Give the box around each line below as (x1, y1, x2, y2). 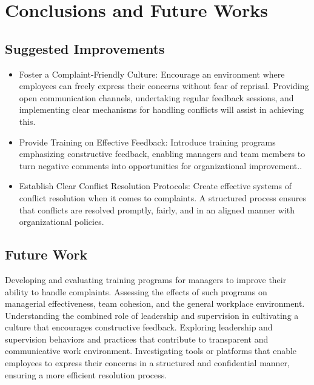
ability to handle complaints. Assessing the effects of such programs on (5, 285, 267, 298)
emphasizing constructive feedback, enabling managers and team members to (19, 147, 306, 160)
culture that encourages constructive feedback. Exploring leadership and (5, 321, 273, 333)
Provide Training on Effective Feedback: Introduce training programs (19, 135, 276, 148)
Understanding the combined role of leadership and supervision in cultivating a (5, 309, 299, 321)
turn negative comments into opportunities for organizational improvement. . (19, 159, 302, 172)
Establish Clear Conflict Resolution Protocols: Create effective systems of (19, 179, 292, 192)
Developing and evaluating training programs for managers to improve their (5, 273, 287, 286)
